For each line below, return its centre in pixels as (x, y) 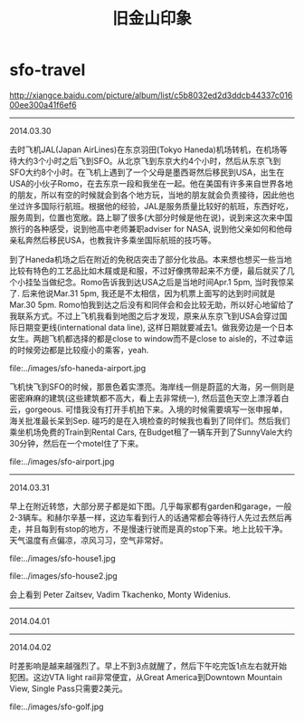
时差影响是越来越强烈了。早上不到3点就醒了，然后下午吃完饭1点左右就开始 (148, 666)
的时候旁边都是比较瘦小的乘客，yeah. (79, 350)
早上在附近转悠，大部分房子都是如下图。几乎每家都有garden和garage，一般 (151, 506)
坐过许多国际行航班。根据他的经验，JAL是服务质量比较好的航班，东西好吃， (152, 206)
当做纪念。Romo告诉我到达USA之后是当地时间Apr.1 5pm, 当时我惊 (163, 282)
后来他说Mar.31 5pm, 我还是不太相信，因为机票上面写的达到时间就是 (148, 293)
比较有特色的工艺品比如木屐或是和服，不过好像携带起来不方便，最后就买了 (148, 270)
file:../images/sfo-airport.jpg (62, 461)
